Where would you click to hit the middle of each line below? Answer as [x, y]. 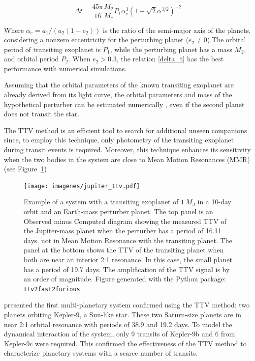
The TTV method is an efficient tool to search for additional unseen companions [126, 130]
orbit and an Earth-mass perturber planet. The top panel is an [118, 211]
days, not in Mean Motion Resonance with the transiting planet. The [128, 240]
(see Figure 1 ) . [28, 169]
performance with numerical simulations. [65, 68]
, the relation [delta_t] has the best [170, 59]
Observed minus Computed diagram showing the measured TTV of [125, 221]
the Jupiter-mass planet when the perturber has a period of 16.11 [123, 231]
